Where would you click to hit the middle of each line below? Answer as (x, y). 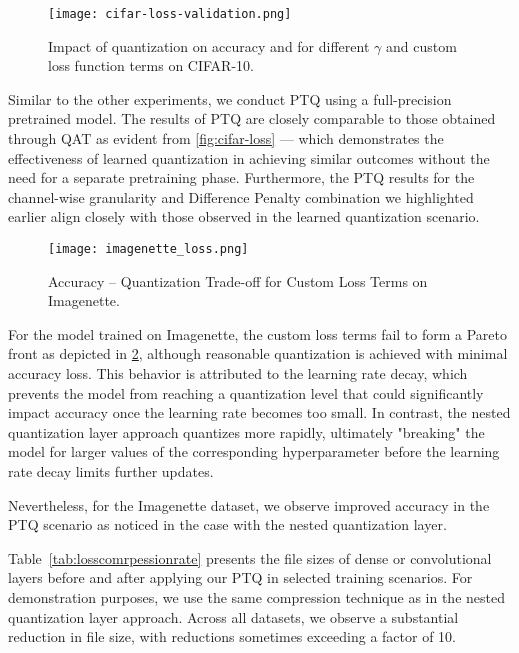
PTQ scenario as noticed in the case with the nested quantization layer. (227, 524)
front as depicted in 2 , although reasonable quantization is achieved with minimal (258, 353)
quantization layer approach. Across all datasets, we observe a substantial (233, 616)
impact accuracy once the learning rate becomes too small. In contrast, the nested (259, 412)
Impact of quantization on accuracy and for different (209, 45)
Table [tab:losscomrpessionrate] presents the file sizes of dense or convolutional (250, 557)
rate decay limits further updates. (111, 471)
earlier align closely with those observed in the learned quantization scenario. (244, 216)
